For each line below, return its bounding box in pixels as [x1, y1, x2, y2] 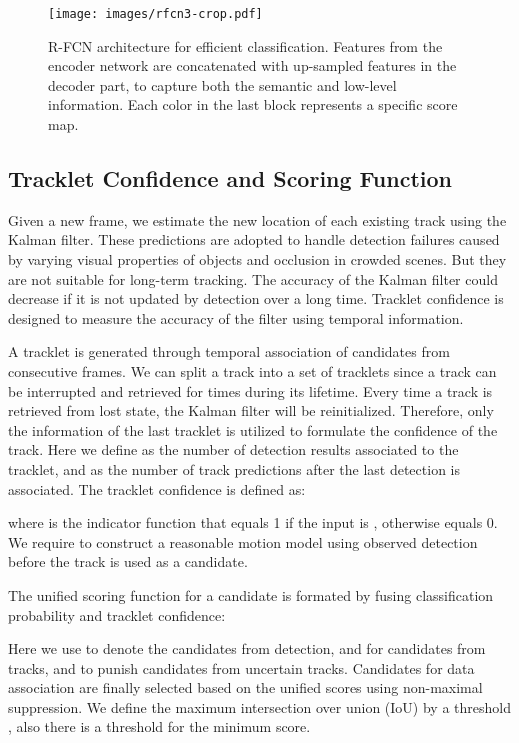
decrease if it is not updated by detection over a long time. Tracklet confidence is [8, 288, 504, 309]
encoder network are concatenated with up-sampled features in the [48, 55, 457, 76]
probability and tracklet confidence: [8, 604, 226, 625]
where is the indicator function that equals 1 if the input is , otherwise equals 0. [8, 512, 498, 533]
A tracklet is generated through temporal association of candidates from [8, 341, 450, 362]
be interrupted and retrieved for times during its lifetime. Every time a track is [8, 380, 493, 401]
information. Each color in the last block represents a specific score [48, 94, 458, 115]
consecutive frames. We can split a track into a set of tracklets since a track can [8, 360, 497, 381]
